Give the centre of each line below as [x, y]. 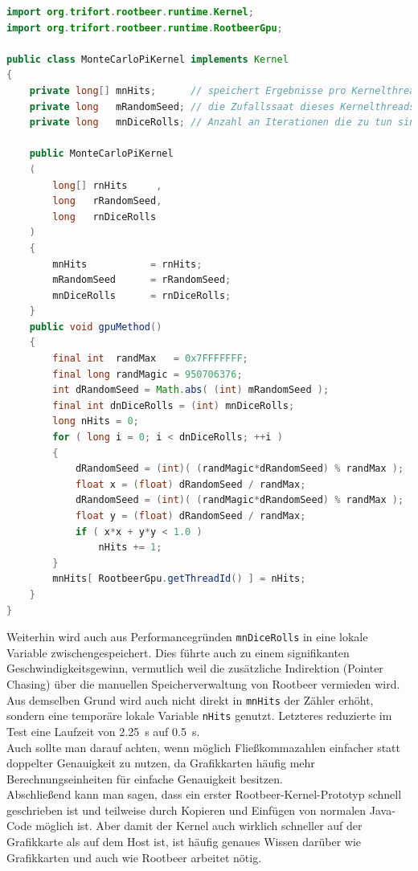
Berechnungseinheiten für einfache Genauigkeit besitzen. [145, 778]
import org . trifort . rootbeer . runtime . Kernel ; [130, 12]
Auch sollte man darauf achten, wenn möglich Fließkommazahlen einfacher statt [204, 747]
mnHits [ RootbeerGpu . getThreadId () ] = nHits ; [179, 579]
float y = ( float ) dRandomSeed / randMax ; [191, 516]
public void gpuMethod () [96, 327]
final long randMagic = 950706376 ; [148, 374]
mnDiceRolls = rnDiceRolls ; [142, 295]
